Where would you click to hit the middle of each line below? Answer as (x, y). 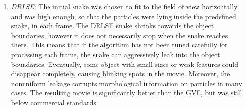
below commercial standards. (54, 102)
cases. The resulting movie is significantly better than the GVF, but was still (126, 93)
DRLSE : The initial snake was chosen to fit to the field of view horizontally (124, 6)
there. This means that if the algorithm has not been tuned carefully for (119, 45)
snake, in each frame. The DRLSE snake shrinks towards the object (112, 26)
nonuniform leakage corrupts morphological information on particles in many (126, 83)
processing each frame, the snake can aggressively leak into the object (115, 54)
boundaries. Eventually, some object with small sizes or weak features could (124, 64)
